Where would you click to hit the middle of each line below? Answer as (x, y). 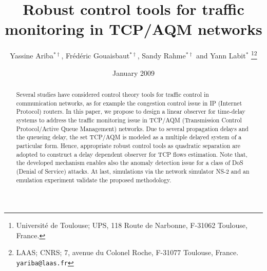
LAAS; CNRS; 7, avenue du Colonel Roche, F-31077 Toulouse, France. (127, 252)
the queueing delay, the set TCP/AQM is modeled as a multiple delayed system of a (129, 137)
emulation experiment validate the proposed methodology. (94, 180)
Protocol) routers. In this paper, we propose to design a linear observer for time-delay (131, 111)
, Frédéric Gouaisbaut (96, 55)
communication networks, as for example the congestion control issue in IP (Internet (129, 103)
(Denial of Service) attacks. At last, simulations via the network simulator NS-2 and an (133, 171)
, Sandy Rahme (161, 55)
